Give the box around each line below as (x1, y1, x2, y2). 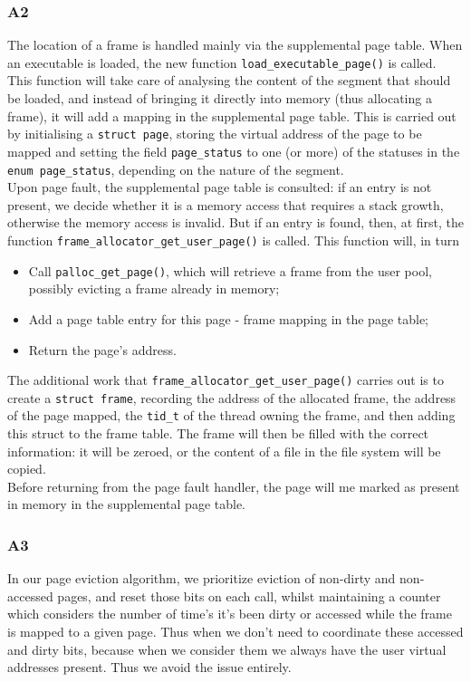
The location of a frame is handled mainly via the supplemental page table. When (7, 35, 463, 54)
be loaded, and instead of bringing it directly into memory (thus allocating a (7, 89, 432, 108)
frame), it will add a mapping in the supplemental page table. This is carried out (7, 106, 457, 125)
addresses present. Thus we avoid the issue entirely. (7, 658, 292, 677)
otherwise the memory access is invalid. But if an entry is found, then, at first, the (7, 213, 465, 232)
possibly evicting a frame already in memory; (28, 279, 280, 298)
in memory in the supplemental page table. (7, 495, 246, 514)
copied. (7, 459, 46, 478)
